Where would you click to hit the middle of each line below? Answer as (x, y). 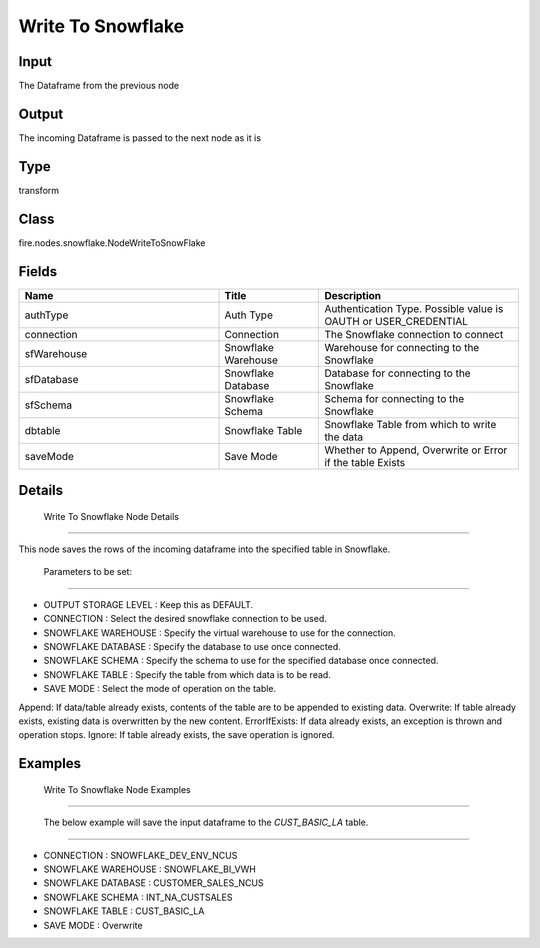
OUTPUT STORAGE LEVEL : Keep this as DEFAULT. (148, 604)
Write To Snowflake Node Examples (117, 789)
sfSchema (48, 405)
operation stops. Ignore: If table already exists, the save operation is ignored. (176, 735)
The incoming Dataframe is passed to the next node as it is (140, 137)
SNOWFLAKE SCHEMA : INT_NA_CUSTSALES (138, 897)
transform (39, 190)
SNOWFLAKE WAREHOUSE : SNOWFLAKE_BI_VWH (150, 869)
